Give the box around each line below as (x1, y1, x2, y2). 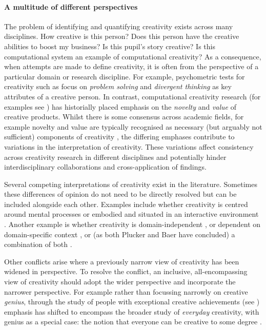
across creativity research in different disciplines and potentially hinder (4, 151, 227, 162)
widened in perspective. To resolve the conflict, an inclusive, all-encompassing (4, 266, 248, 277)
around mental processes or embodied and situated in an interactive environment (4, 209, 259, 219)
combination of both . (4, 239, 72, 250)
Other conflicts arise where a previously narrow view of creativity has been (4, 256, 239, 266)
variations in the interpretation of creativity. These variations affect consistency (4, 141, 254, 152)
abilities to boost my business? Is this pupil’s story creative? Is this (4, 40, 215, 51)
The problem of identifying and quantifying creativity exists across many (4, 20, 233, 31)
